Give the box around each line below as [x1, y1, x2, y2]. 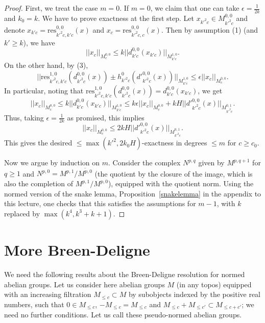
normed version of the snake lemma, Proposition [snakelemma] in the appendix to [4, 188, 261, 198]
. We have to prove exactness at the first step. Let [38, 12, 194, 23]
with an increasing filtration [4, 289, 91, 300]
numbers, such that [4, 299, 64, 309]
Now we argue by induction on [4, 157, 100, 168]
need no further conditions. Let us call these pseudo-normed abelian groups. [4, 309, 242, 320]
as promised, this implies [67, 112, 144, 122]
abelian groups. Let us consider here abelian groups [4, 279, 165, 289]
